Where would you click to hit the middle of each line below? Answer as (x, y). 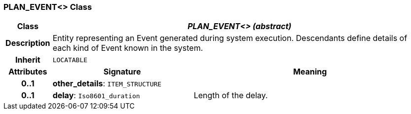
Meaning (310, 72)
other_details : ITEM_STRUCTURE (107, 84)
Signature (122, 72)
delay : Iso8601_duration (96, 95)
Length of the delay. (231, 95)
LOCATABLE (70, 60)
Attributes (28, 72)
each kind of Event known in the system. (128, 48)
